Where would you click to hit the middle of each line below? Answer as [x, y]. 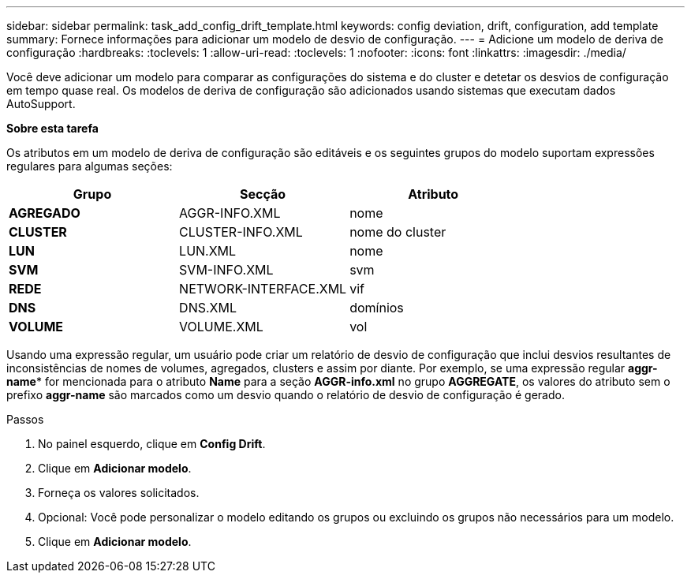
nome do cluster [398, 232]
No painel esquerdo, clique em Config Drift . [152, 444]
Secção [263, 194]
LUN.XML [208, 251]
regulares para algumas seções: [90, 166]
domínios [377, 308]
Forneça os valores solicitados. [119, 493]
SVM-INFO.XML [226, 270]
